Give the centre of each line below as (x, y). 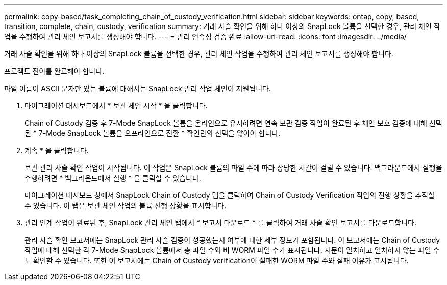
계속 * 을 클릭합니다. (57, 150)
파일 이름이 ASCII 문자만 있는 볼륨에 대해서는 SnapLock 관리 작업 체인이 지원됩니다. (138, 88)
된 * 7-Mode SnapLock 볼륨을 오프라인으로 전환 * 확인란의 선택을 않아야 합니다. (153, 133)
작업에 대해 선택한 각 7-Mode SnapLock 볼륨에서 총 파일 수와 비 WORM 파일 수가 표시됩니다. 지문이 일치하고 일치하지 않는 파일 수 (232, 250)
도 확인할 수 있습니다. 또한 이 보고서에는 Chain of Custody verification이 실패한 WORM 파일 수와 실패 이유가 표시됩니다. (217, 260)
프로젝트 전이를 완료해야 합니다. (54, 71)
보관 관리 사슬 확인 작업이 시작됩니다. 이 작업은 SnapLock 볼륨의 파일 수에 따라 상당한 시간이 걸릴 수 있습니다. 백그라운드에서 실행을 (233, 168)
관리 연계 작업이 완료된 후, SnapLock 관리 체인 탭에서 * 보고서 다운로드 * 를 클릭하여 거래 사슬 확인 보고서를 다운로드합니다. (220, 223)
